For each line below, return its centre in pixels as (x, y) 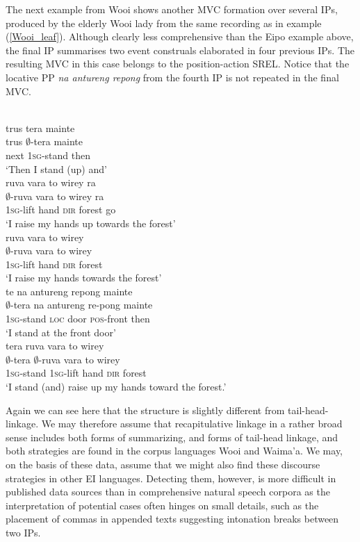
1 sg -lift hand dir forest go (61, 210)
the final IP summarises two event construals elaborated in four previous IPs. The (180, 50)
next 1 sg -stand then (48, 155)
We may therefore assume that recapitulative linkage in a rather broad (192, 424)
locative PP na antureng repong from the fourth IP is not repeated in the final (172, 77)
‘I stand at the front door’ (61, 332)
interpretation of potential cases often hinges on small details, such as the (162, 505)
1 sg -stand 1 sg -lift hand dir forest (76, 373)
